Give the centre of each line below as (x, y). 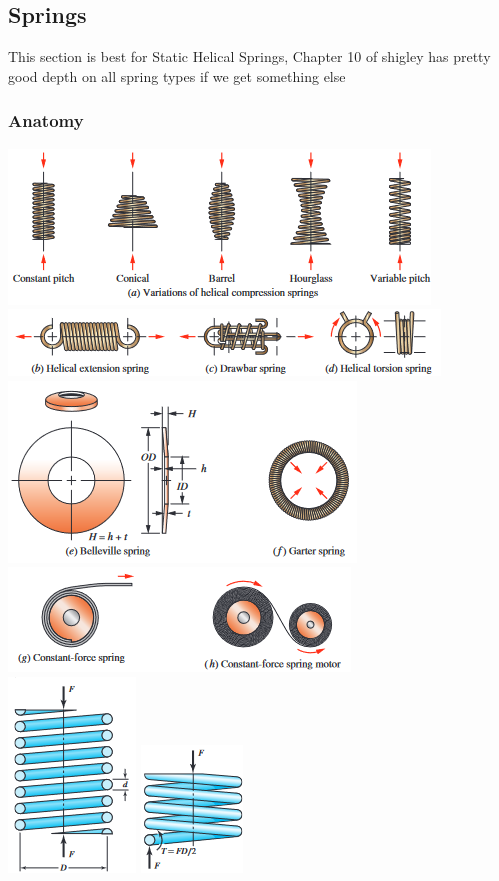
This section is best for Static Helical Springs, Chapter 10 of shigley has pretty (249, 56)
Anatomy (46, 120)
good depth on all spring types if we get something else (177, 75)
